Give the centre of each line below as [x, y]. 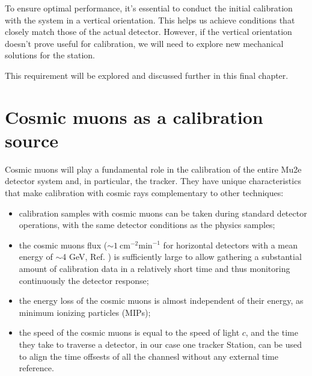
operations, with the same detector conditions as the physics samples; [147, 225]
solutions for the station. [50, 55]
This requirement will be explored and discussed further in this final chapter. [147, 75]
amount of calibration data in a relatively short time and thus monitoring [154, 269]
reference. [36, 368]
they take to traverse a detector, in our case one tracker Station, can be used [160, 344]
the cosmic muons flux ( [63, 245]
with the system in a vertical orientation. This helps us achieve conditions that [150, 20]
